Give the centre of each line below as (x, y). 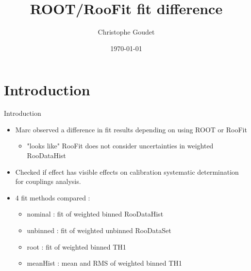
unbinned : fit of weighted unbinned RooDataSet (99, 230)
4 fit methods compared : (53, 197)
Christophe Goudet (126, 32)
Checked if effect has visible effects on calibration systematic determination (127, 172)
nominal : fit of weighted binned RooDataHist (95, 214)
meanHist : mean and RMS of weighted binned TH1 (104, 263)
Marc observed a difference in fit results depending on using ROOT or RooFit (131, 129)
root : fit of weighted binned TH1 (76, 246)
